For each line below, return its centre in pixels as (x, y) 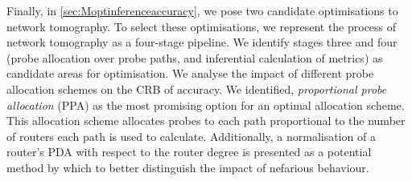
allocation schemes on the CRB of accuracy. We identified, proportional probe (197, 88)
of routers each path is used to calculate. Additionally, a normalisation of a (191, 136)
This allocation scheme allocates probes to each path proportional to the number (206, 121)
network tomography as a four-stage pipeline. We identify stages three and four (202, 42)
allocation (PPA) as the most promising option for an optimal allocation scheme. (206, 105)
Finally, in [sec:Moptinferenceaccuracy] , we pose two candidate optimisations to (202, 10)
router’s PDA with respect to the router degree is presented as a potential (189, 152)
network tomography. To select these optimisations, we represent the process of (202, 26)
